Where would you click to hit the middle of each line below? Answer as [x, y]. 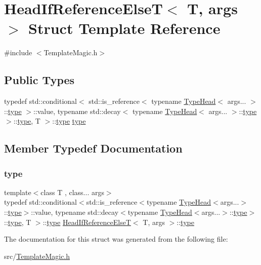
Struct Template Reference [124, 28]
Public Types [39, 80]
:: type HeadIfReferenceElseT [87, 222]
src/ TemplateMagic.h [37, 256]
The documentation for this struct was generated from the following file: [116, 239]
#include [18, 52]
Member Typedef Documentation [93, 148]
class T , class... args [72, 192]
